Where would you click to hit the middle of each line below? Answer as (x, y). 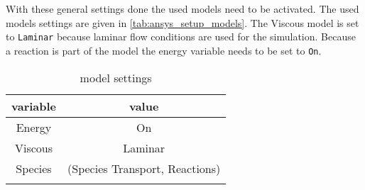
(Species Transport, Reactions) (144, 168)
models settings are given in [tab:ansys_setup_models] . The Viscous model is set (182, 22)
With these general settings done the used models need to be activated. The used (182, 9)
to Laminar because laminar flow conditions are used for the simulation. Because (181, 37)
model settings (116, 77)
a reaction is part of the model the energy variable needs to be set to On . (164, 50)
